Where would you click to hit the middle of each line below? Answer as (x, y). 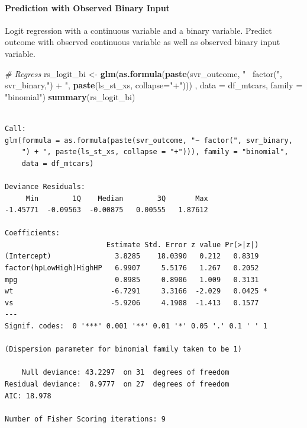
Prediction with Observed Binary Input (87, 7)
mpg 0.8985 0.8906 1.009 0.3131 (132, 280)
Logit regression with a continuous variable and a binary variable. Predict (138, 30)
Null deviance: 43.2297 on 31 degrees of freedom (125, 373)
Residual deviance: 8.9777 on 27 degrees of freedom (117, 384)
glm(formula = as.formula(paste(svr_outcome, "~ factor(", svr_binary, (149, 140)
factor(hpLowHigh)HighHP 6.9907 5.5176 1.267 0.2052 (132, 268)
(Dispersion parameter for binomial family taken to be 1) (123, 349)
